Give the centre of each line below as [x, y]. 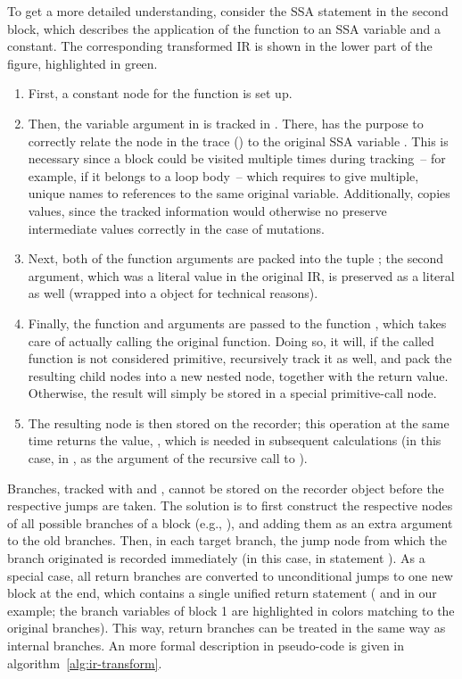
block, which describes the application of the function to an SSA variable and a [224, 28]
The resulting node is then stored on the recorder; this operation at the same [239, 422]
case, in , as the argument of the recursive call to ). [168, 458]
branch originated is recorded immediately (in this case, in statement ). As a [216, 558]
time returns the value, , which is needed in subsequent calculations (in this [235, 440]
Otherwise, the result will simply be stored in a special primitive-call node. [232, 393]
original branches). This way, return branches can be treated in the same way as [227, 628]
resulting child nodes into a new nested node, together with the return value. [238, 375]
